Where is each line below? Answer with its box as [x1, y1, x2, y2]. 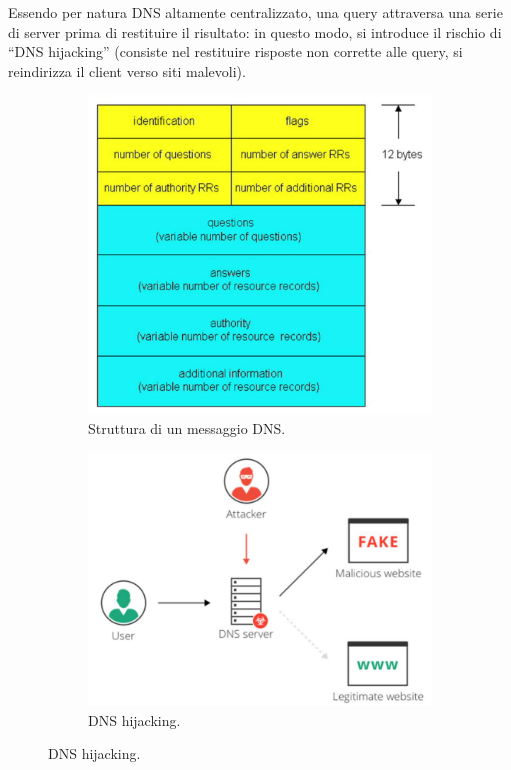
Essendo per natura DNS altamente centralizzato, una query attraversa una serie [8, 2, 503, 22]
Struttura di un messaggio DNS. [88, 418, 286, 439]
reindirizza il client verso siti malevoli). [8, 60, 246, 81]
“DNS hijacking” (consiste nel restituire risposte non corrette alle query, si [8, 41, 463, 62]
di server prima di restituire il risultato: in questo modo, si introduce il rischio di [8, 21, 502, 42]
